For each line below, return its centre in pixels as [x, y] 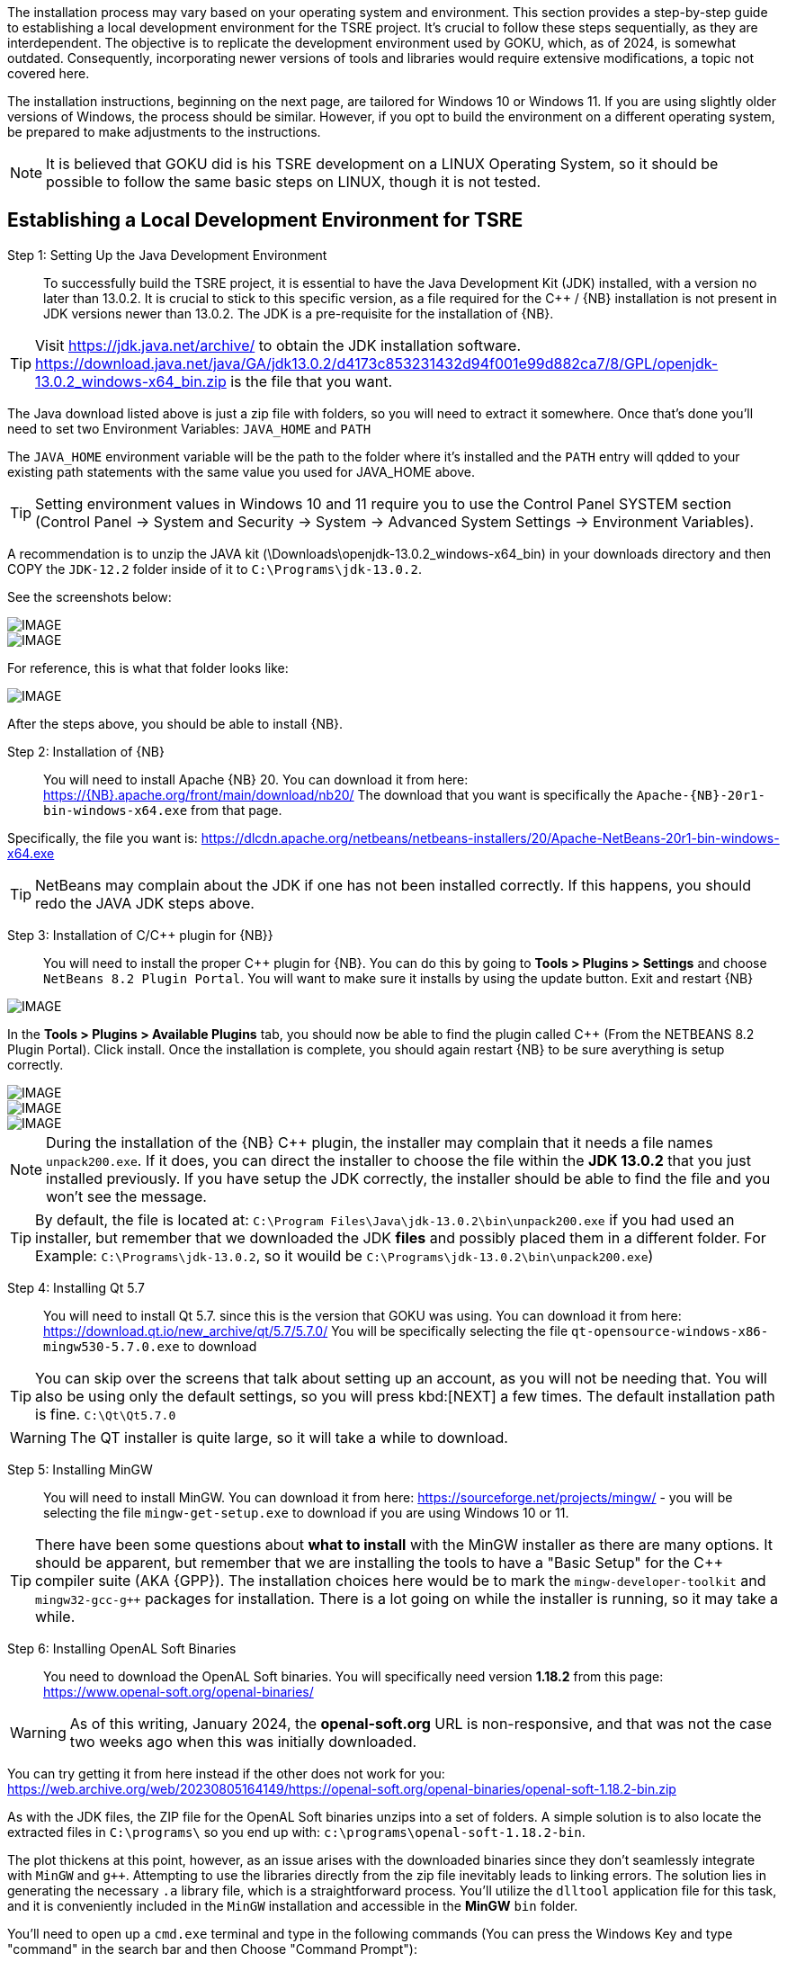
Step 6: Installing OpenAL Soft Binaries [122, 1648]
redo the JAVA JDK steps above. [145, 903]
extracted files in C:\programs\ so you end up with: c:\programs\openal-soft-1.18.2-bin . [296, 1832]
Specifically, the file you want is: [103, 838]
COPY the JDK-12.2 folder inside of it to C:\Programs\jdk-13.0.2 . [215, 569]
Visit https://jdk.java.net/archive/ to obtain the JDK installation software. [278, 345]
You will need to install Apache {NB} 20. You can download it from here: [256, 779]
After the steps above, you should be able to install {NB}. [175, 723]
